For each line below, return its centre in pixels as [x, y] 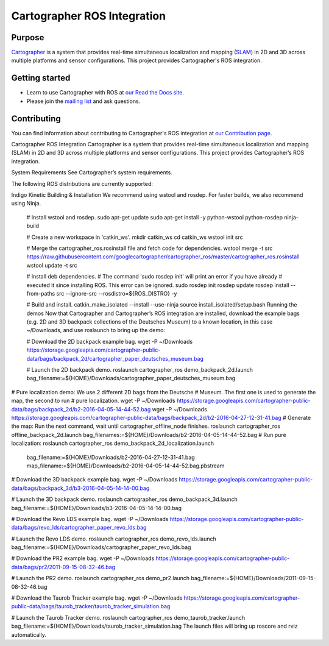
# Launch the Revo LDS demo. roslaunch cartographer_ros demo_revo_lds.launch [114, 539]
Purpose [28, 37]
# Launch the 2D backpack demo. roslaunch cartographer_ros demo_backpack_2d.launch [140, 370]
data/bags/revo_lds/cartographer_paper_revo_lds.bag [79, 528]
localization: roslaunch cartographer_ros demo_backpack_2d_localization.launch [113, 443]
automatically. [29, 634]
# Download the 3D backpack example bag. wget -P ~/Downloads [94, 480]
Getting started [41, 78]
